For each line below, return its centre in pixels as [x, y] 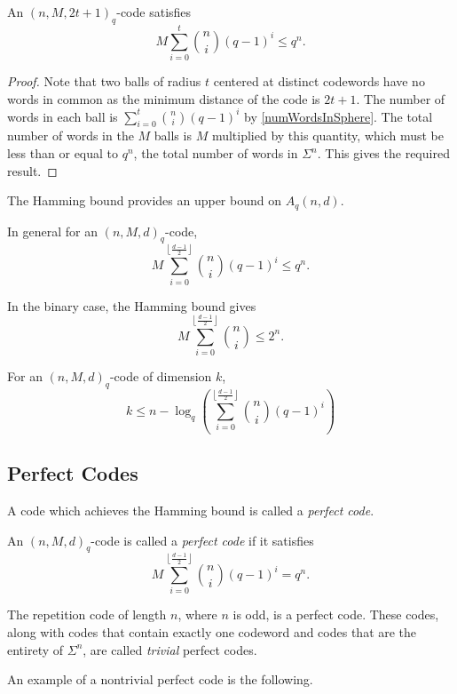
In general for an [52, 231]
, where [197, 614]
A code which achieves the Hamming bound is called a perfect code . [191, 510]
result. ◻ [32, 170]
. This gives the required [383, 153]
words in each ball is [63, 116]
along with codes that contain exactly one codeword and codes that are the [212, 632]
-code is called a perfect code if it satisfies [202, 540]
